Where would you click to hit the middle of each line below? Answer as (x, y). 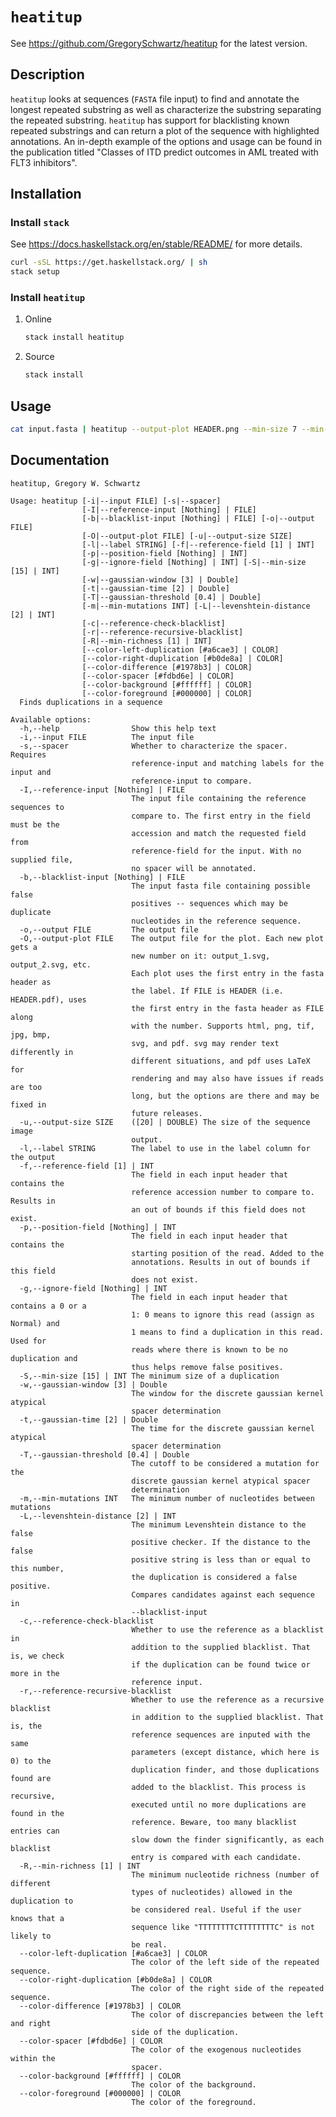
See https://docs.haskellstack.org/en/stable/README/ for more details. (156, 244)
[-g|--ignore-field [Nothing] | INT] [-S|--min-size (194, 562)
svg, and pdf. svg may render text (205, 1043)
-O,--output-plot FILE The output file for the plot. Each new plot (172, 938)
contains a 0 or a (48, 1306)
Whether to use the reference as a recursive (228, 1699)
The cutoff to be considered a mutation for (225, 1463)
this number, (37, 1568)
